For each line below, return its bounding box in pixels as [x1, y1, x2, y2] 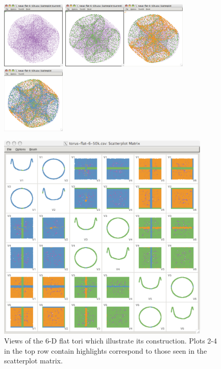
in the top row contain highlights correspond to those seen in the [4, 345, 207, 356]
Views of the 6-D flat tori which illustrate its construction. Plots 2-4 [4, 335, 217, 346]
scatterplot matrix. [4, 355, 63, 366]
